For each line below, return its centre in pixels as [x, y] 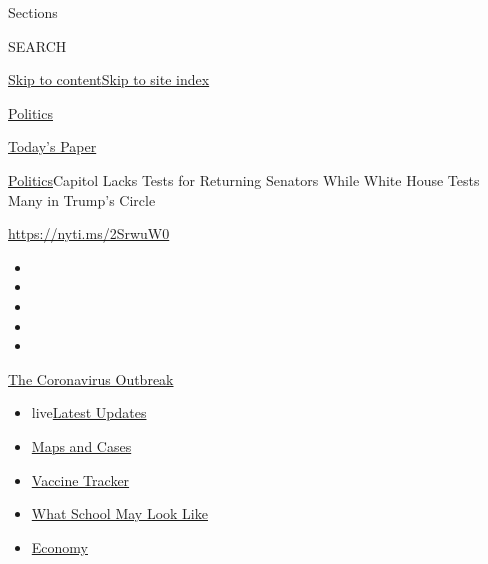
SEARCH [37, 45]
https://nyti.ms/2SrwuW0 [89, 233]
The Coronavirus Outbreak [91, 378]
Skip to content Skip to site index [109, 79]
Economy [59, 546]
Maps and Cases [81, 445]
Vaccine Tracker [80, 479]
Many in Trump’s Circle [82, 199]
